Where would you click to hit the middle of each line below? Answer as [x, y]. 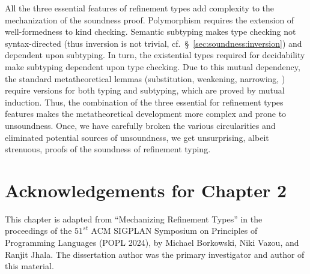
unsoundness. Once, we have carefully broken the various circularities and [140, 125]
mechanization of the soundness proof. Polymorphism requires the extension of [150, 19]
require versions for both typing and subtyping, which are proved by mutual [145, 90]
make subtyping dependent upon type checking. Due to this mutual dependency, [153, 66]
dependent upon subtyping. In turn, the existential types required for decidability [155, 55]
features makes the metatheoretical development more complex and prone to [146, 114]
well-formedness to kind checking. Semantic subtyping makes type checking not [150, 31]
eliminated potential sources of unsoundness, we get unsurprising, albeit [137, 137]
